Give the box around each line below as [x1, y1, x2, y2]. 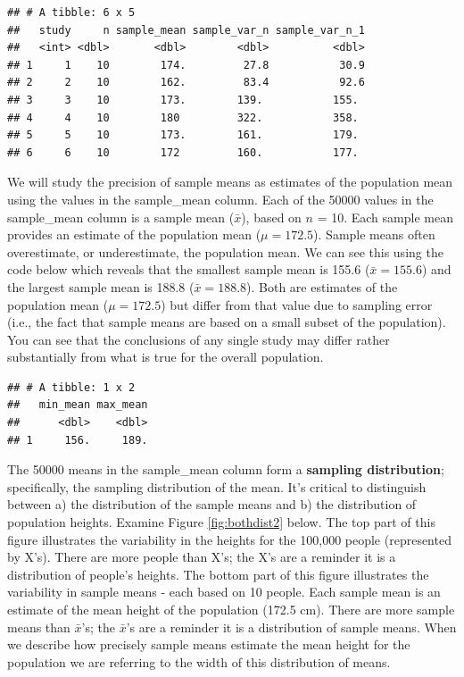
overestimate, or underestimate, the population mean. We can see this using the [7, 242, 443, 261]
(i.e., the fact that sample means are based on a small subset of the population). [7, 313, 446, 331]
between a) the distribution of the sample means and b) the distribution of [7, 495, 417, 514]
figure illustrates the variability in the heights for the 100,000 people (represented [7, 530, 452, 548]
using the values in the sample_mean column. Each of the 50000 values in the [7, 189, 434, 208]
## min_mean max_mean [7, 398, 148, 412]
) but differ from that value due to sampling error [161, 295, 433, 313]
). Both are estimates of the [246, 277, 398, 296]
